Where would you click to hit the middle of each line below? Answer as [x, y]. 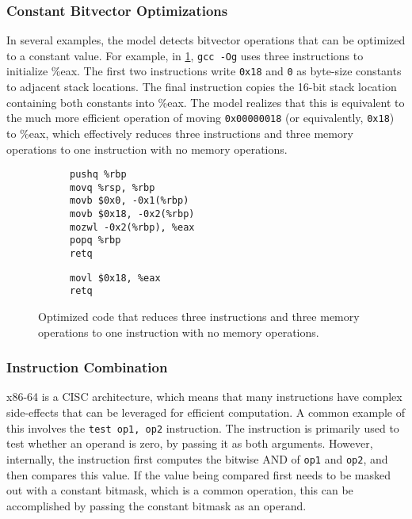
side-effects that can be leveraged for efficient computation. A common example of [206, 412]
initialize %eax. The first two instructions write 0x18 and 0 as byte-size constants [204, 71]
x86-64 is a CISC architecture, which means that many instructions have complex [204, 397]
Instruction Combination [87, 367]
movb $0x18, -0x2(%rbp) [132, 214]
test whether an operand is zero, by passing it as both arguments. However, [190, 443]
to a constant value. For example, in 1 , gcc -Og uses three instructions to [185, 55]
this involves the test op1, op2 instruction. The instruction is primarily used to [203, 427]
